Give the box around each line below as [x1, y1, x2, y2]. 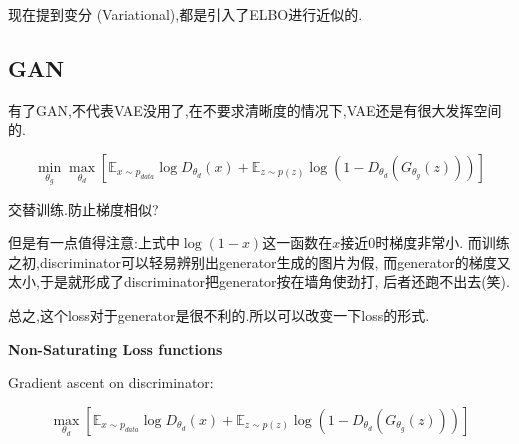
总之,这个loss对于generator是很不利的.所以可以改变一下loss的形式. [8, 304, 430, 325]
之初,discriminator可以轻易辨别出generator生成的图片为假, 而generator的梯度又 [8, 251, 511, 272]
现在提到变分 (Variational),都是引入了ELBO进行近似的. [8, 4, 363, 24]
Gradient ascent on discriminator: [8, 372, 214, 393]
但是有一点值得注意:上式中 [8, 232, 180, 253]
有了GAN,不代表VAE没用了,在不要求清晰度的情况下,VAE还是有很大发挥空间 [8, 99, 502, 120]
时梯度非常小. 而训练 [375, 232, 510, 253]
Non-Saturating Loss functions [8, 338, 223, 359]
